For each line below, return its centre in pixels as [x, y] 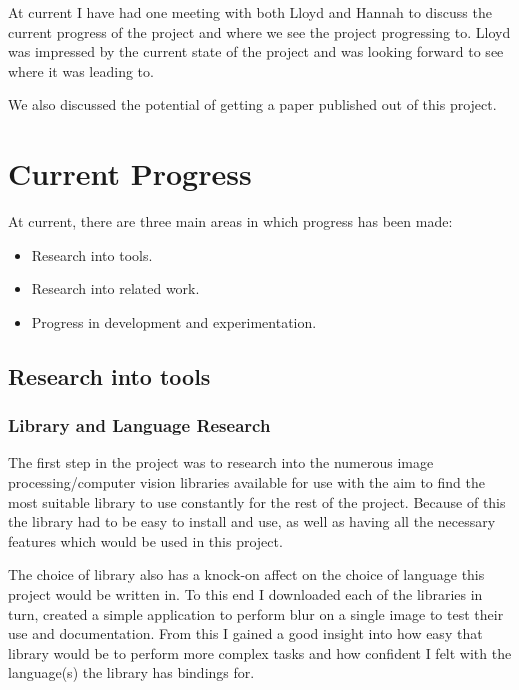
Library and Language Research [139, 425]
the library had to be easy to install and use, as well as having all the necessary [252, 521]
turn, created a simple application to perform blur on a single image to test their [256, 613]
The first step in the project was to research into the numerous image [221, 462]
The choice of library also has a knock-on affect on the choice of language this [246, 574]
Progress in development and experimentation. [174, 321]
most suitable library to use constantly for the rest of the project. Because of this [257, 501]
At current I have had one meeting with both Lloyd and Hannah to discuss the [250, 12]
